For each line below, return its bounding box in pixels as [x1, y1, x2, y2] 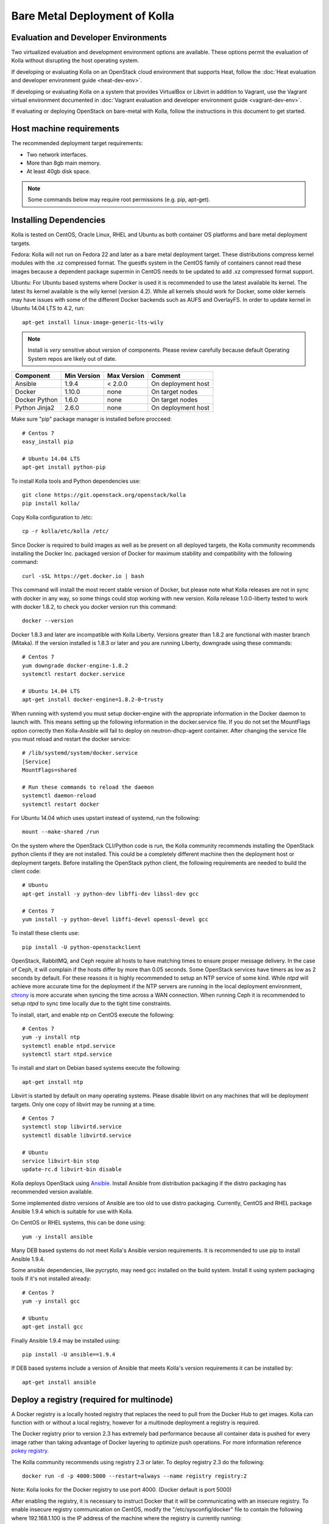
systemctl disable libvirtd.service [22, 1131, 132, 1139]
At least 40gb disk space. [26, 168, 91, 175]
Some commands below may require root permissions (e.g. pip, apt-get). [27, 196, 210, 204]
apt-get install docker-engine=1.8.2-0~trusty [22, 696, 164, 703]
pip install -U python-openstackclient [22, 944, 141, 950]
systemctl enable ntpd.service [22, 1042, 116, 1049]
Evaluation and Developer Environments [11, 32, 167, 43]
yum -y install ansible [22, 1233, 93, 1240]
